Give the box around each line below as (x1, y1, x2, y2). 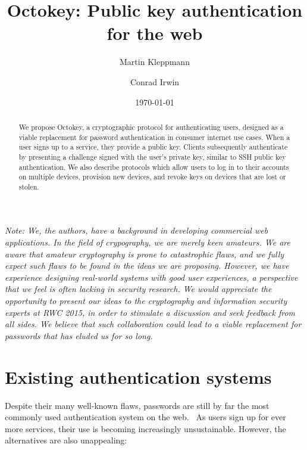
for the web (106, 21, 203, 45)
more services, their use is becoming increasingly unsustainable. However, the (5, 422, 286, 435)
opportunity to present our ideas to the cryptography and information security (5, 294, 287, 307)
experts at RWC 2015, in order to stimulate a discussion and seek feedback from (5, 306, 296, 318)
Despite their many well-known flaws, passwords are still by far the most (5, 399, 270, 411)
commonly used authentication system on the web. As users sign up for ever (5, 411, 286, 423)
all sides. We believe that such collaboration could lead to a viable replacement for (5, 318, 302, 330)
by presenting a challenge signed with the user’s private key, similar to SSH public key (18, 151, 286, 162)
